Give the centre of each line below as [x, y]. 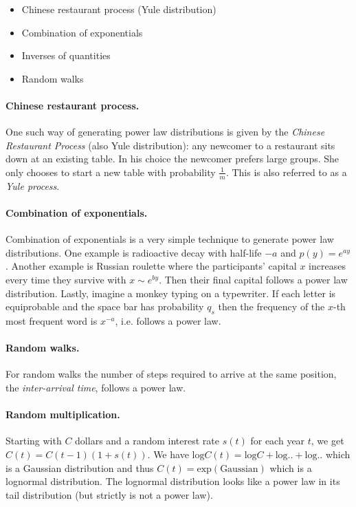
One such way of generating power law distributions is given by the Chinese [165, 132]
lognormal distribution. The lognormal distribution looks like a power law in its [173, 481]
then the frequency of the [271, 306]
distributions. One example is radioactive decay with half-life [134, 252]
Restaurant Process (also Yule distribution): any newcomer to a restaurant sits [170, 145]
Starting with [34, 441]
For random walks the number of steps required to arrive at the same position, [171, 374]
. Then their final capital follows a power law [253, 279]
